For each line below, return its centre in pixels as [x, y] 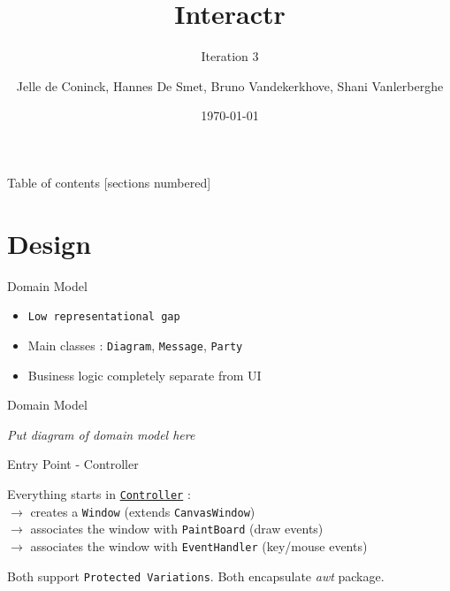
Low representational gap [104, 317]
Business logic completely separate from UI [145, 375]
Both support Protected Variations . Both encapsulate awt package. [196, 576]
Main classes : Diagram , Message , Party [135, 345]
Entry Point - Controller [73, 464]
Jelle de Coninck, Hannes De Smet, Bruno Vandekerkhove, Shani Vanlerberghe [230, 85]
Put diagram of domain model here [101, 434]
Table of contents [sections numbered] [109, 182]
